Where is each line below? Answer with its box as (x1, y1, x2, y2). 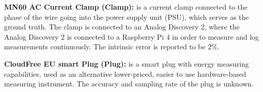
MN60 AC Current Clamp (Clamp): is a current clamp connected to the (4, 2, 248, 12)
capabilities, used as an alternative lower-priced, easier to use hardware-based (4, 68, 246, 79)
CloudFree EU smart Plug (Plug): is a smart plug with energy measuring (4, 58, 249, 69)
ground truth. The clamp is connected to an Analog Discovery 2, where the (4, 21, 240, 32)
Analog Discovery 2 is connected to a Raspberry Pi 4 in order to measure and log (4, 31, 259, 42)
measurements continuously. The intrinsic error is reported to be (4, 41, 206, 52)
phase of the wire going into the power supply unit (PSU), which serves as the (4, 11, 249, 22)
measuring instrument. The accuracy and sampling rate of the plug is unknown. (4, 78, 254, 89)
